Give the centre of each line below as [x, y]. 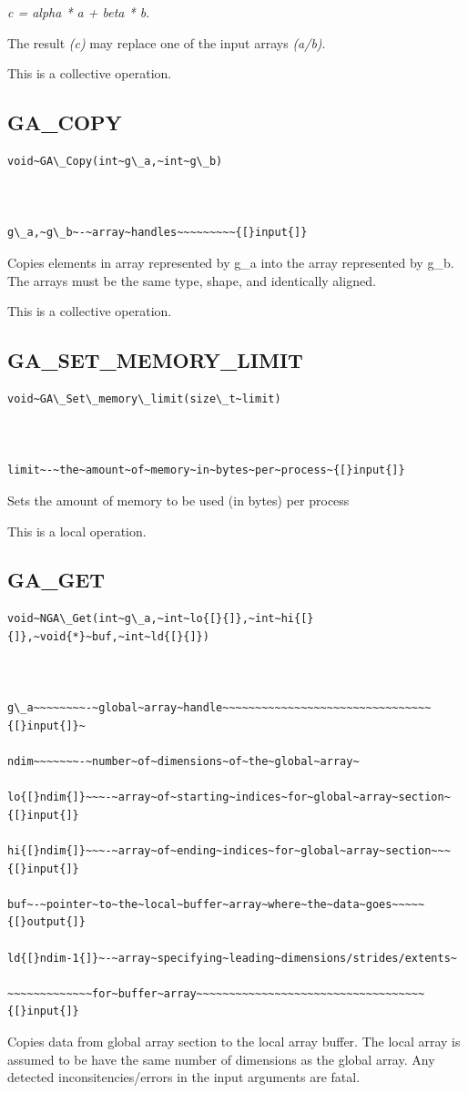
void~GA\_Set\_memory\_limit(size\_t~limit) [144, 398]
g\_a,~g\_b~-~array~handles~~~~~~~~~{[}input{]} [158, 233]
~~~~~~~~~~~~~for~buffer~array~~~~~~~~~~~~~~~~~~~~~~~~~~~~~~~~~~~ [216, 993]
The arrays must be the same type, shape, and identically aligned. [192, 280]
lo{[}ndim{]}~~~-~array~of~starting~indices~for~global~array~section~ [229, 797]
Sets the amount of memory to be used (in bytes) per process [178, 500]
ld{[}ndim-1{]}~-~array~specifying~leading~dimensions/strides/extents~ [232, 958]
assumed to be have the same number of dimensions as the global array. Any [221, 1059]
